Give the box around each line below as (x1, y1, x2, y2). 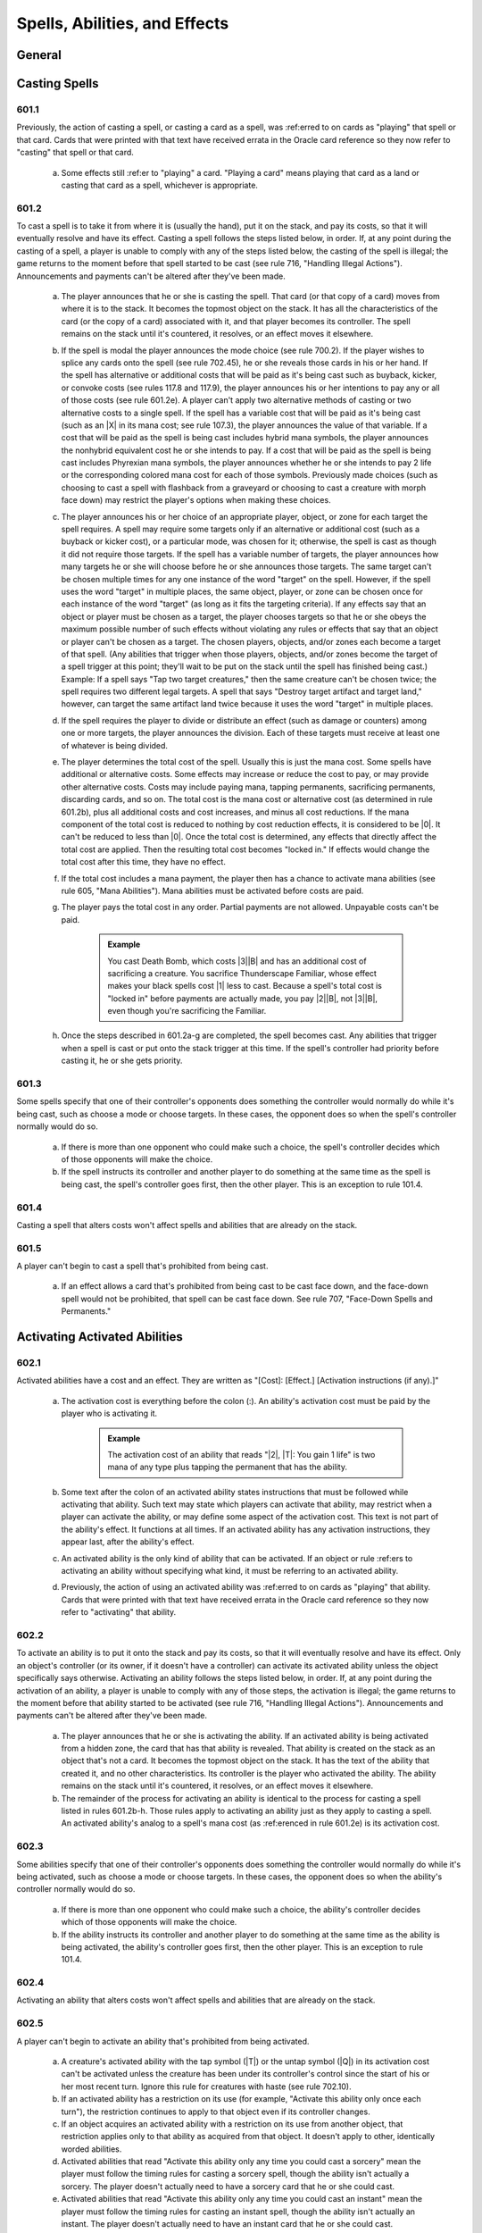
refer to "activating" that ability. (61, 1607, 177, 1618)
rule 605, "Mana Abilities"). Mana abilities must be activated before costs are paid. (61, 885, 364, 896)
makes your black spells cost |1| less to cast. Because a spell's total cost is (107, 981, 383, 991)
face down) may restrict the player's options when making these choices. (61, 495, 331, 506)
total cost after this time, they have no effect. (61, 857, 227, 867)
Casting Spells (16, 76, 99, 91)
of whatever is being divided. (61, 740, 169, 750)
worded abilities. (61, 2144, 122, 2154)
